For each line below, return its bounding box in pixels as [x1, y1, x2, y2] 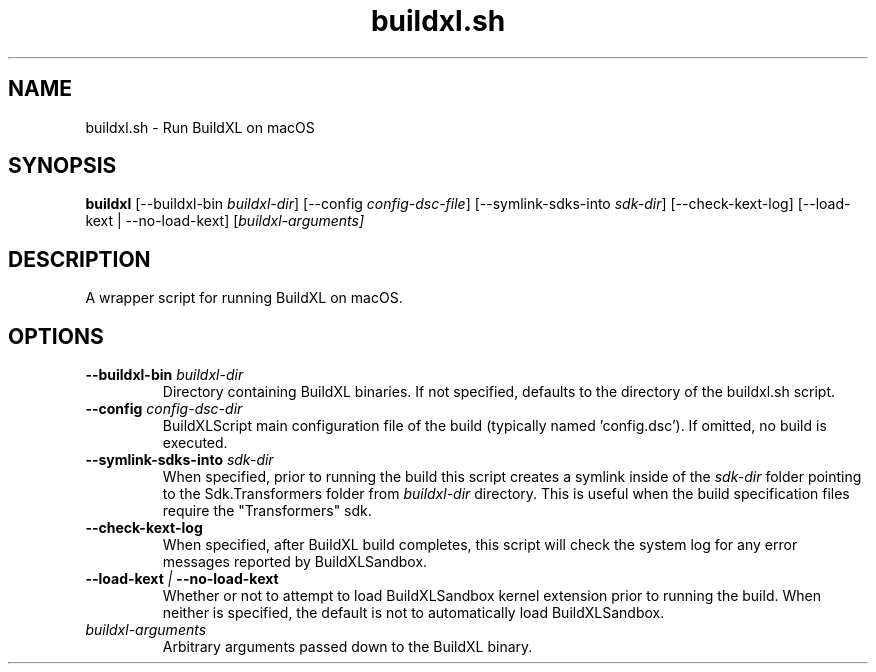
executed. [162, 434, 228, 452]
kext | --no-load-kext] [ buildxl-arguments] [85, 212, 365, 230]
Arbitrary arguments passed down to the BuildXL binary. [162, 638, 533, 656]
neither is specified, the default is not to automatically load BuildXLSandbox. [162, 604, 665, 622]
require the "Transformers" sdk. [162, 502, 372, 520]
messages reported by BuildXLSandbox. [162, 553, 428, 571]
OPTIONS [8, 323, 104, 349]
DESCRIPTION [8, 246, 151, 272]
